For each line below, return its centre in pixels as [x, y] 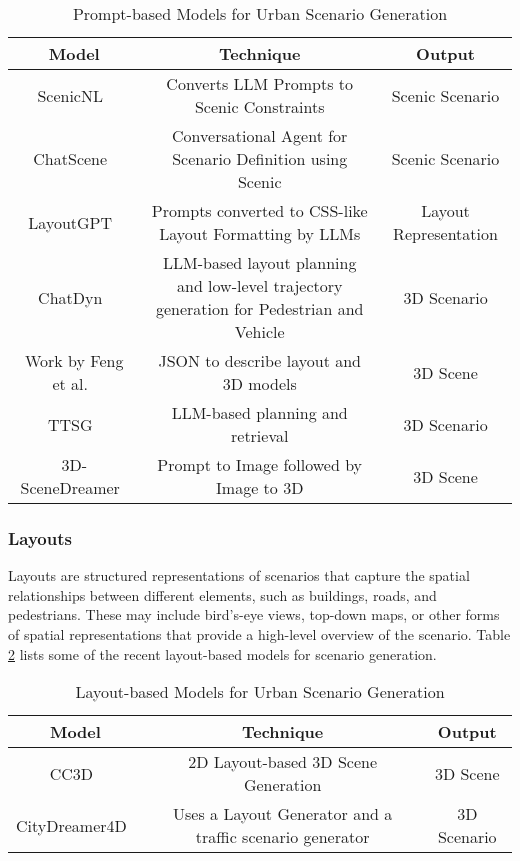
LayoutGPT [70, 222]
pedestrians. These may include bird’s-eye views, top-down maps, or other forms [254, 614]
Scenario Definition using [260, 158]
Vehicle [259, 331]
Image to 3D [260, 487]
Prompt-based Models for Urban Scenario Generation [260, 13]
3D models [259, 383]
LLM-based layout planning [259, 262]
